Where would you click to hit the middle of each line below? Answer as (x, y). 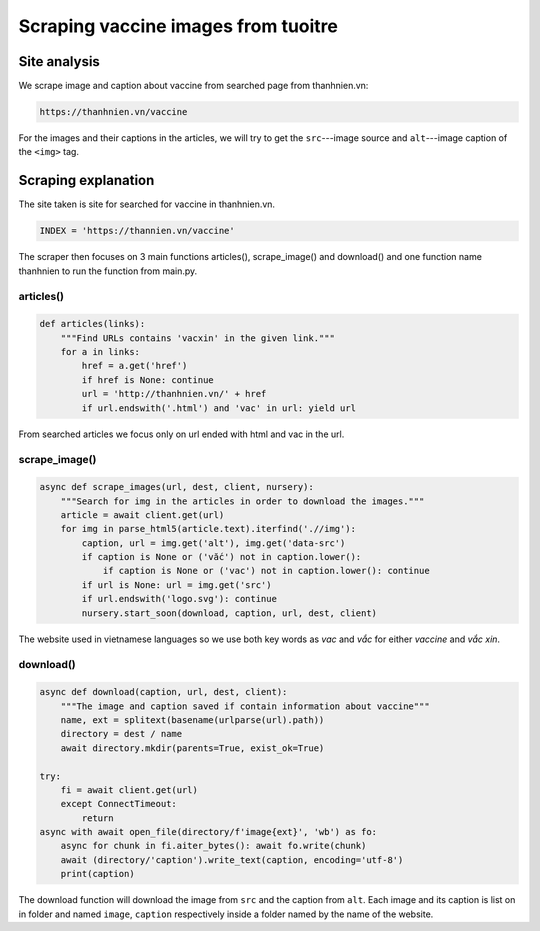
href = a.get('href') (134, 366)
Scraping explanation (86, 180)
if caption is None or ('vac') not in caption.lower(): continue (266, 571)
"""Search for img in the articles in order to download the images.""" (242, 501)
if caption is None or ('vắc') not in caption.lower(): (221, 557)
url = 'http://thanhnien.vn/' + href (174, 394)
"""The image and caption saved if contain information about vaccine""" (245, 706)
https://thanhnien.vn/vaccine (113, 112)
